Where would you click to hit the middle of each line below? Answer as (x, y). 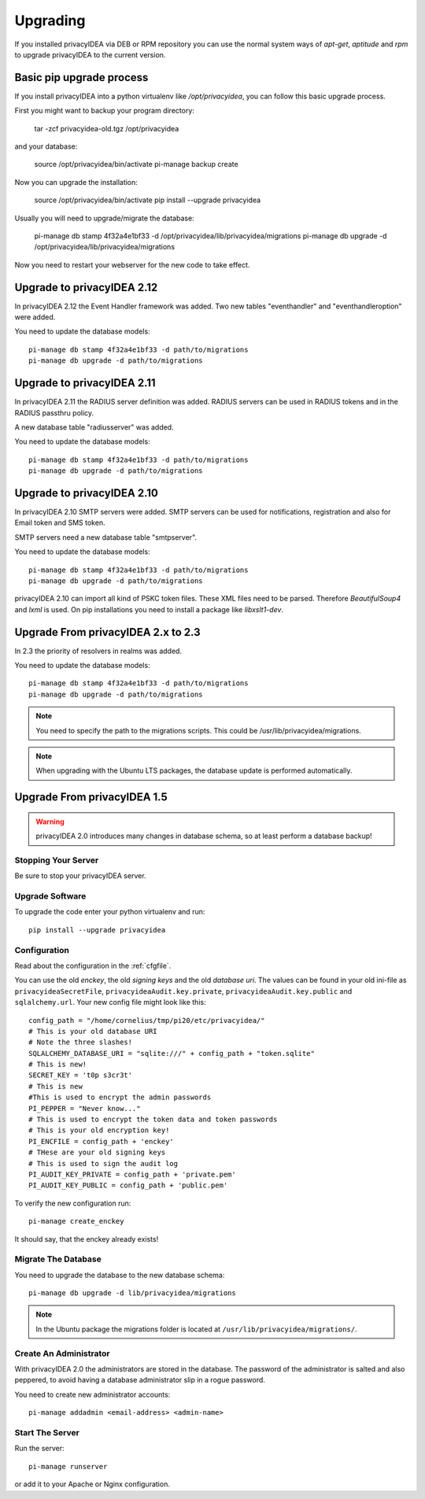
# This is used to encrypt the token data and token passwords (153, 1120)
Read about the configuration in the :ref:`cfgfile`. (93, 965)
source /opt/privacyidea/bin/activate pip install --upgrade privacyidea (148, 200)
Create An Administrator (62, 1353)
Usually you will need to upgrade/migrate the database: (104, 218)
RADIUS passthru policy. (54, 412)
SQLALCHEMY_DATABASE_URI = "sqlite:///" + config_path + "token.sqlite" (172, 1053)
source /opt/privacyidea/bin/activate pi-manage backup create (137, 164)
